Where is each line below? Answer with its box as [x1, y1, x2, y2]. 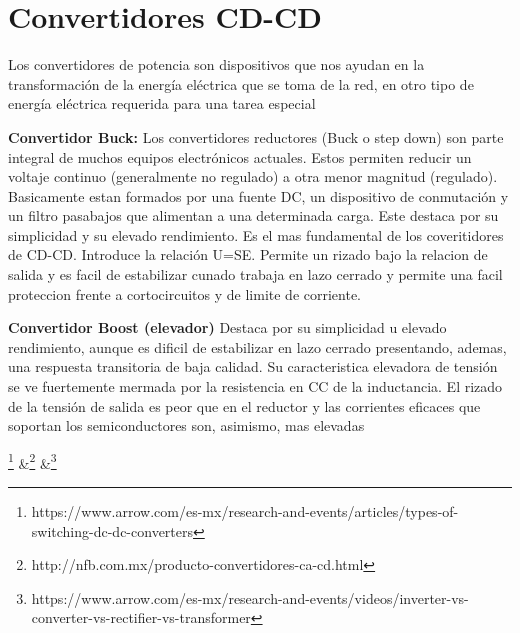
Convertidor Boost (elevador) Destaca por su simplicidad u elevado [8, 317, 447, 338]
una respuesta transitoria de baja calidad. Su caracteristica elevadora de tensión [8, 356, 498, 377]
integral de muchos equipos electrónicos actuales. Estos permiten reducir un [8, 146, 472, 167]
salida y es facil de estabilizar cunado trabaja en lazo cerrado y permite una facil [8, 264, 503, 285]
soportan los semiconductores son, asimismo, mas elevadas [8, 415, 365, 436]
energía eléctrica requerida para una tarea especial [8, 93, 316, 114]
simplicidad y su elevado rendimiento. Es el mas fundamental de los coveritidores [8, 224, 504, 245]
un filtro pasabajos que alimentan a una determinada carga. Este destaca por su [8, 205, 499, 226]
